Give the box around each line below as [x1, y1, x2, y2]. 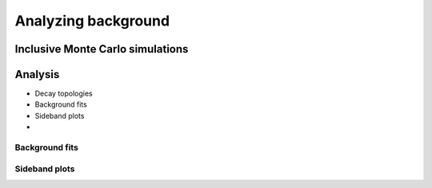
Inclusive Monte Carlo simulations [14, 42, 189, 56]
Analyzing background [14, 12, 170, 29]
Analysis [14, 68, 60, 81]
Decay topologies [34, 88, 93, 99]
